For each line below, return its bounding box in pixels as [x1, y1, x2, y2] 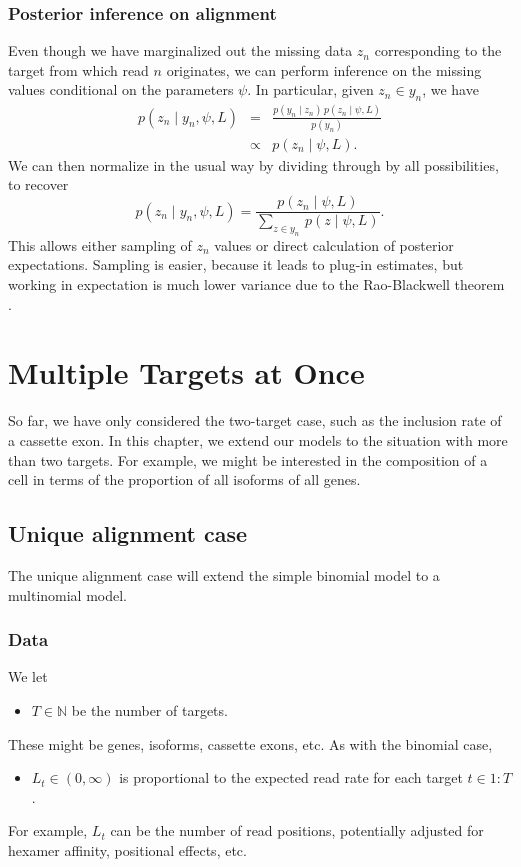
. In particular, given [247, 79, 374, 100]
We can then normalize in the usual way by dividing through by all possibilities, [8, 154, 499, 175]
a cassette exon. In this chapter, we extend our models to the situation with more [8, 429, 508, 450]
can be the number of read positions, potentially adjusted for [110, 820, 484, 841]
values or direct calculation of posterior [214, 234, 454, 255]
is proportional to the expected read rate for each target [119, 767, 463, 788]
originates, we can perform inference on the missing [166, 59, 482, 80]
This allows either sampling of [8, 234, 192, 255]
